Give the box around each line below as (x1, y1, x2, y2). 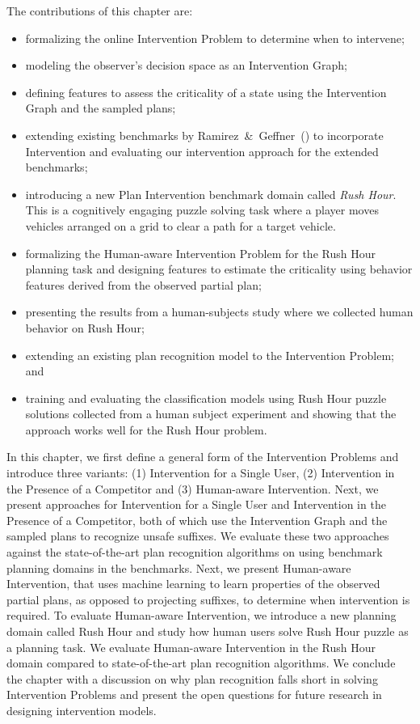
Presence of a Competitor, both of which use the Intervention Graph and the (6, 511, 388, 528)
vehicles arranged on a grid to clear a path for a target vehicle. (25, 217, 336, 234)
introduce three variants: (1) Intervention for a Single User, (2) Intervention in (6, 464, 395, 481)
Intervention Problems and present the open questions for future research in (6, 686, 382, 703)
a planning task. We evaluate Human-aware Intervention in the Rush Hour (6, 638, 376, 655)
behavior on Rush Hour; (25, 319, 145, 336)
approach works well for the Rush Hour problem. (25, 421, 267, 438)
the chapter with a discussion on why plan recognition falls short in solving (6, 670, 378, 687)
